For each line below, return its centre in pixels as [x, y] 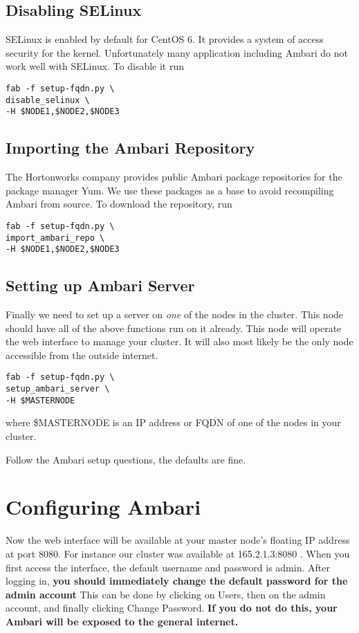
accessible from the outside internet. [82, 355]
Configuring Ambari [103, 507]
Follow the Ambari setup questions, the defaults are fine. [126, 459]
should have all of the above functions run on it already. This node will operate [174, 328]
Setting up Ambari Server [100, 285]
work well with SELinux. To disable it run [95, 66]
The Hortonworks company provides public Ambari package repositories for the [174, 177]
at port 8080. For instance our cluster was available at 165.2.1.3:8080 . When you [178, 553]
